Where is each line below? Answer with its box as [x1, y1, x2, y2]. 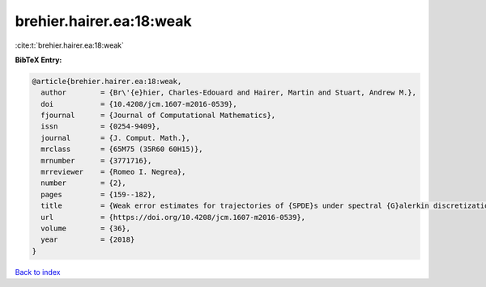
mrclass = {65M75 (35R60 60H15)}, [40, 145, 203, 154]
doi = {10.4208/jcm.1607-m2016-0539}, [40, 99, 238, 108]
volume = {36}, [40, 224, 131, 233]
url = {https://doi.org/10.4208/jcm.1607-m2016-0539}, [40, 213, 306, 222]
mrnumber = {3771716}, [40, 156, 152, 165]
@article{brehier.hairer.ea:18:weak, [32, 77, 182, 86]
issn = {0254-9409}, [40, 122, 161, 131]
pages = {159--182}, [40, 190, 157, 199]
